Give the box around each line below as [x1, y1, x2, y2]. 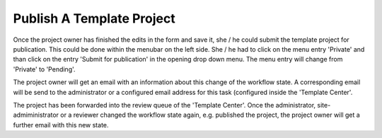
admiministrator [13, 110, 59, 120]
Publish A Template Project [13, 11, 176, 26]
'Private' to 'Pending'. [13, 64, 76, 74]
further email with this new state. [13, 120, 109, 129]
